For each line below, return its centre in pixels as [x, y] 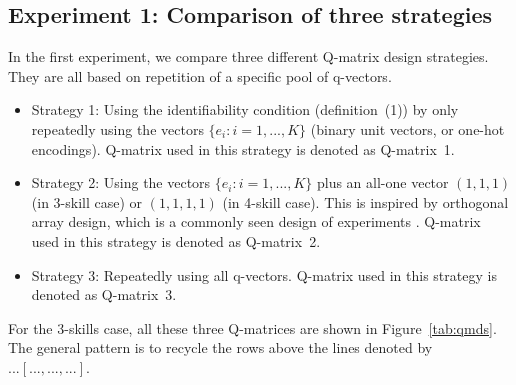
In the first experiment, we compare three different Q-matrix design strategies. [248, 56]
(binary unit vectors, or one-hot [407, 128]
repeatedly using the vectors [117, 128]
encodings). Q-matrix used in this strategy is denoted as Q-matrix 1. [243, 148]
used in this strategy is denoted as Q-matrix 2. [176, 240]
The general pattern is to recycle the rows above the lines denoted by [220, 347]
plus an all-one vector [382, 182]
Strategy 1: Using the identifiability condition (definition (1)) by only [245, 109]
